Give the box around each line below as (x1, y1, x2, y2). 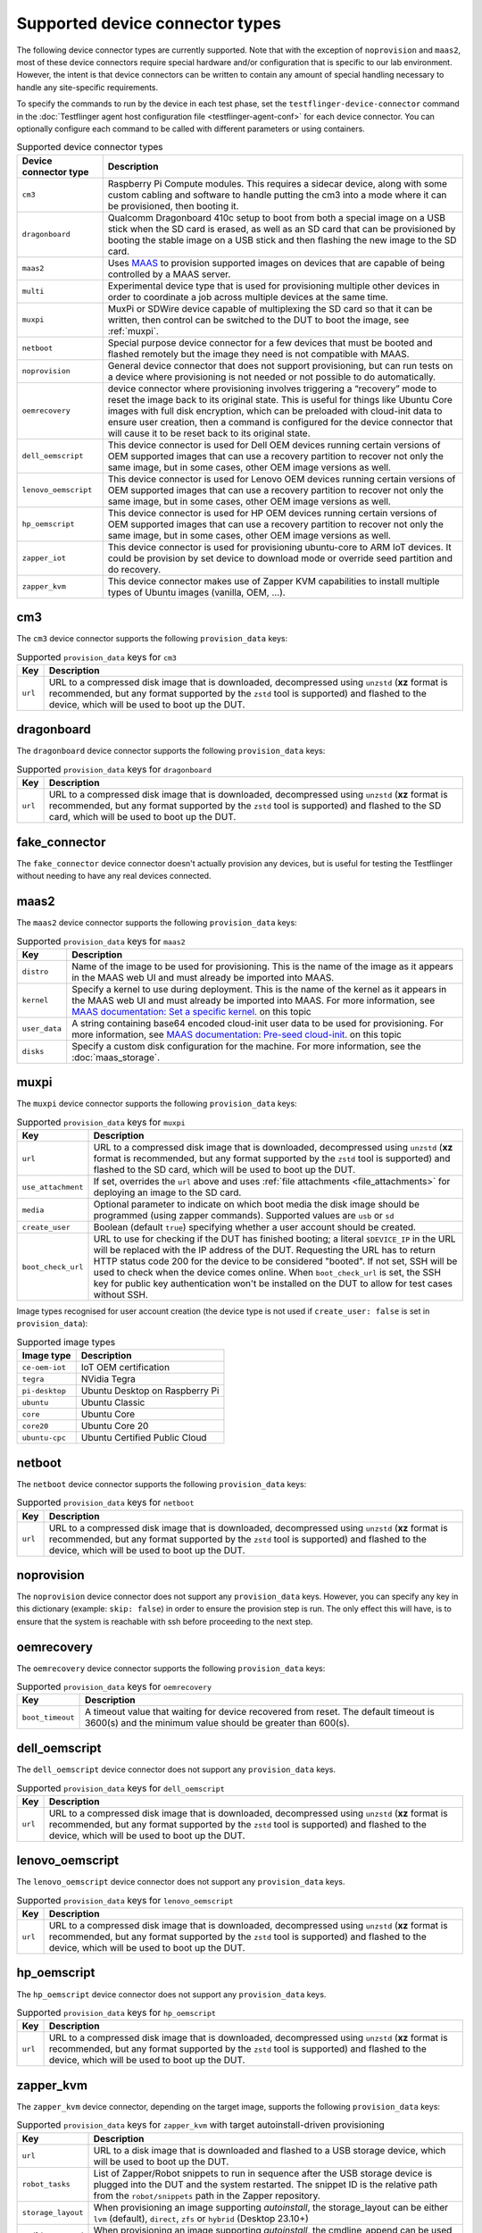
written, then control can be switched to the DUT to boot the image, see (107, 314, 410, 326)
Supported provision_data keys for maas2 (16, 934, 187, 947)
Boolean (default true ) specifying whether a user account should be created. (93, 1221, 417, 1234)
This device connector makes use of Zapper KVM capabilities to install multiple (107, 574, 440, 587)
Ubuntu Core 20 (80, 1420, 149, 1433)
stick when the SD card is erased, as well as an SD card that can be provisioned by (107, 222, 456, 235)
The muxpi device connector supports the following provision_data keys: (16, 1099, 298, 1109)
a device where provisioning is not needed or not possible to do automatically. (107, 371, 436, 383)
